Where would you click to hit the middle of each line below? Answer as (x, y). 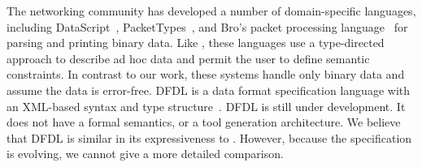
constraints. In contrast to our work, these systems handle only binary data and (206, 74)
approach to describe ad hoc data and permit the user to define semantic (188, 58)
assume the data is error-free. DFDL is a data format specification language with (209, 90)
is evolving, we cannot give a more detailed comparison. (145, 154)
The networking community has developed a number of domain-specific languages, (211, 11)
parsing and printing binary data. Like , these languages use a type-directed (196, 43)
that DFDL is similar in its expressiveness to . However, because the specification (209, 137)
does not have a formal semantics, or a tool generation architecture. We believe (204, 122)
